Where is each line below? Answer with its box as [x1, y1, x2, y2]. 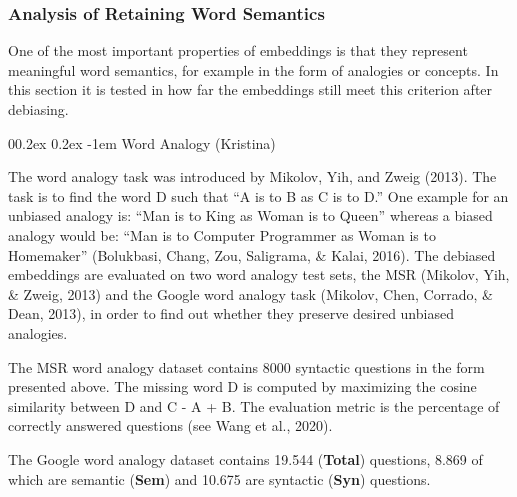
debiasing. [8, 99, 69, 119]
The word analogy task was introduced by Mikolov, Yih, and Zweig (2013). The [8, 166, 497, 187]
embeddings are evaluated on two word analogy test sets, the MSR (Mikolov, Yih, [8, 264, 510, 285]
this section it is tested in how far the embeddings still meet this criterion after [8, 79, 493, 100]
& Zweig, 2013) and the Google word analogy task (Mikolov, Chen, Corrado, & [8, 283, 493, 304]
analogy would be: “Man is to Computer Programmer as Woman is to [8, 224, 436, 245]
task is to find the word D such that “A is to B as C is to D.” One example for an [8, 185, 509, 206]
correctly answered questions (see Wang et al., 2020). [8, 415, 333, 436]
